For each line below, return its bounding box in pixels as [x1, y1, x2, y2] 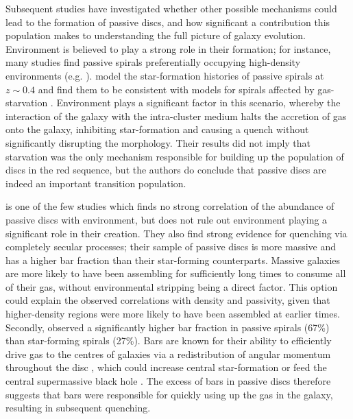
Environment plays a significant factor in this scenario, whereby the [56, 95, 341, 110]
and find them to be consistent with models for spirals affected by [38, 82, 315, 96]
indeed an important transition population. [5, 176, 186, 190]
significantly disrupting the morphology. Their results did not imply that [5, 135, 311, 149]
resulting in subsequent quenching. [5, 400, 151, 415]
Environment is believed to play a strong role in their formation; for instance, [5, 41, 331, 56]
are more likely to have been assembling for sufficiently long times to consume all [5, 266, 346, 280]
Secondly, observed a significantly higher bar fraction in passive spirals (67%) [5, 320, 330, 334]
